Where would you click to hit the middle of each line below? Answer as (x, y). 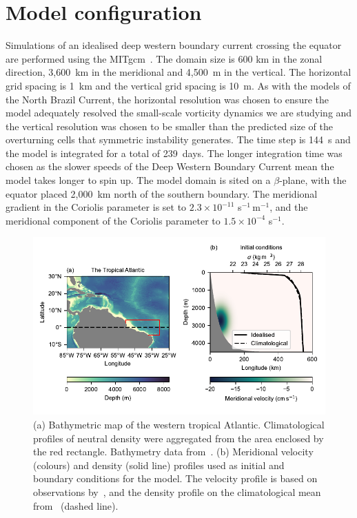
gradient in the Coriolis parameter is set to (96, 207)
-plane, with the (313, 180)
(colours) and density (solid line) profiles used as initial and (159, 465)
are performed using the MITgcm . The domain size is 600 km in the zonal (164, 58)
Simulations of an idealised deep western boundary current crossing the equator (174, 45)
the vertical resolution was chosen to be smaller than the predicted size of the (169, 126)
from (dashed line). (76, 505)
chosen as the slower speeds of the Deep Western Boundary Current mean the (170, 166)
